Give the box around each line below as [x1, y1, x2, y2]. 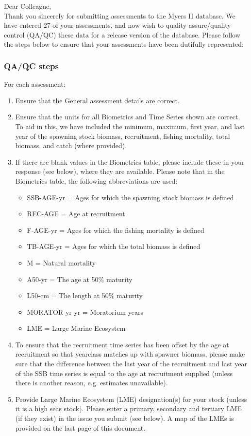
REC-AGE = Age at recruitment [27, 209, 125, 219]
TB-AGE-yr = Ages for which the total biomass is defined [27, 241, 201, 251]
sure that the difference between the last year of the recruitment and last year [15, 359, 247, 369]
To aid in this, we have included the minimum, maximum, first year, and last [15, 121, 245, 131]
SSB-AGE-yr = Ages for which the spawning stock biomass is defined [27, 192, 234, 202]
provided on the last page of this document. [15, 422, 146, 433]
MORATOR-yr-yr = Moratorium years [27, 306, 144, 317]
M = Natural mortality [27, 257, 96, 267]
